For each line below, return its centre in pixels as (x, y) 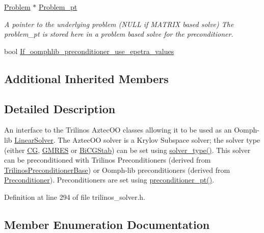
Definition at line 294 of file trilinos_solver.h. (75, 197)
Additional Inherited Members (86, 78)
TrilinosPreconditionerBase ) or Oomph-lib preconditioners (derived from (117, 170)
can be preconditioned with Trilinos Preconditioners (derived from (108, 160)
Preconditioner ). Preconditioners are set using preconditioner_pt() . (109, 180)
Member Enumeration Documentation (107, 224)
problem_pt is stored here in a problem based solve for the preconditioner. (119, 34)
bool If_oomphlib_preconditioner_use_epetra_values (89, 51)
